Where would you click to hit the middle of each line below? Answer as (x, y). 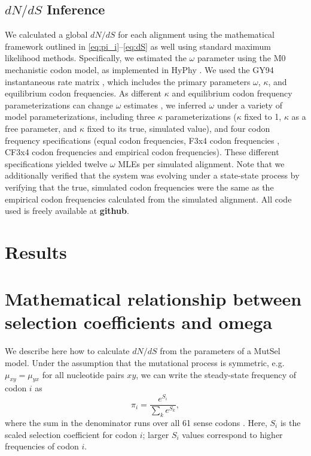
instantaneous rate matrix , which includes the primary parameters (128, 81)
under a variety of (249, 105)
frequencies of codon (42, 446)
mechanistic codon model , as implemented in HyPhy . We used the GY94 (139, 69)
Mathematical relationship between (153, 299)
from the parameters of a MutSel (220, 351)
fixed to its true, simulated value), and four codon (179, 128)
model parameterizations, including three (80, 117)
